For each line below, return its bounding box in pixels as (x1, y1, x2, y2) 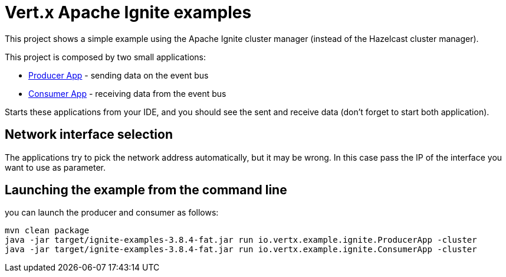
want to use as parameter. (5, 162, 106, 172)
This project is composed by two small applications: (5, 51, 206, 62)
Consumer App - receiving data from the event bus (28, 88, 226, 99)
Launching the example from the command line (5, 183, 287, 198)
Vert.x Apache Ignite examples (5, 2, 252, 22)
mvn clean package (5, 226, 90, 236)
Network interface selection (5, 127, 173, 142)
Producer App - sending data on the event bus (28, 70, 209, 80)
